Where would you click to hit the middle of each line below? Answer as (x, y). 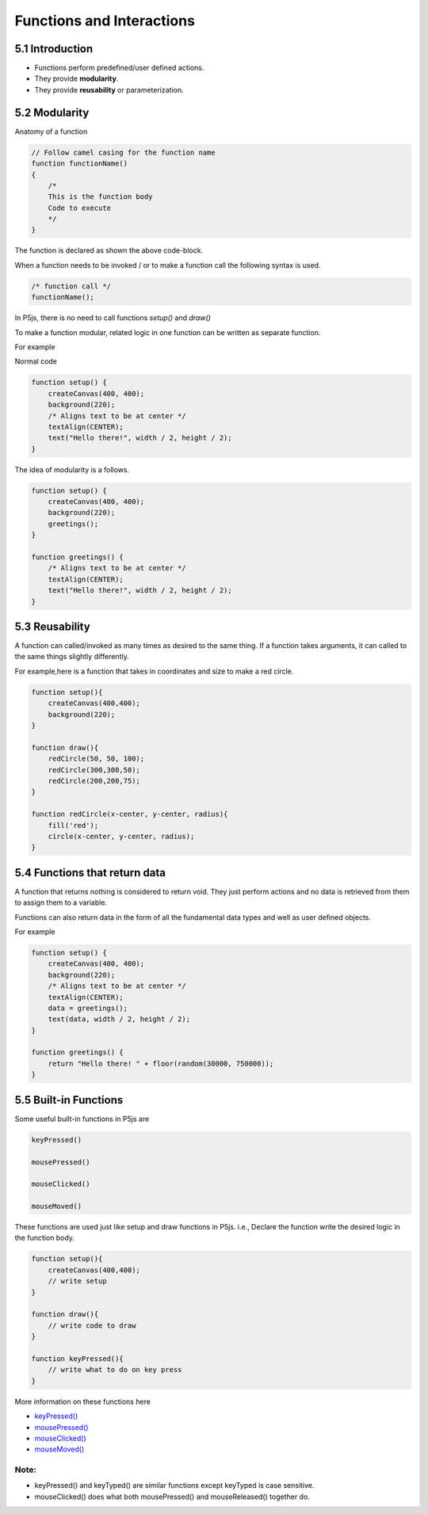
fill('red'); (73, 825)
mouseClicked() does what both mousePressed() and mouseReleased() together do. (172, 1497)
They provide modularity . (76, 78)
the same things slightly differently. (72, 657)
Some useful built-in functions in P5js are (82, 1119)
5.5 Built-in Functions (69, 1100)
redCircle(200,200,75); (94, 781)
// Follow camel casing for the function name (123, 152)
